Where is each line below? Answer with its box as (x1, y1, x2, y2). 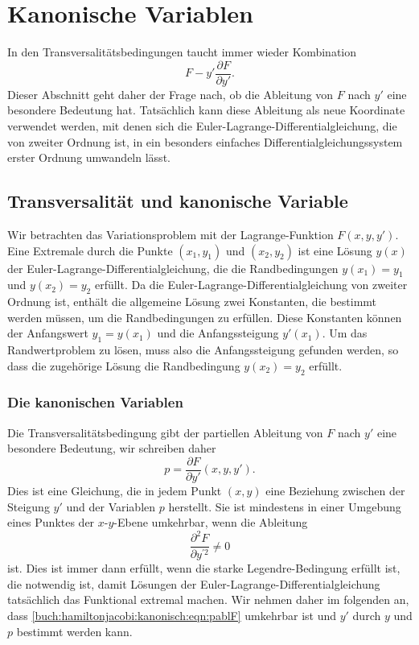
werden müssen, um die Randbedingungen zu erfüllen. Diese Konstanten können (7, 308, 402, 325)
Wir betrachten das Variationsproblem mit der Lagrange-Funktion (7, 225, 334, 242)
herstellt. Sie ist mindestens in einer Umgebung (168, 498, 401, 515)
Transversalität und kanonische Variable (7, 188, 348, 213)
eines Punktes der (7, 514, 95, 531)
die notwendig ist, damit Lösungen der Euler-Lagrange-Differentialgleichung (7, 575, 380, 592)
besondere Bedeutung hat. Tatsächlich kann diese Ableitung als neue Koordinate (7, 101, 405, 118)
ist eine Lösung (298, 242, 372, 258)
